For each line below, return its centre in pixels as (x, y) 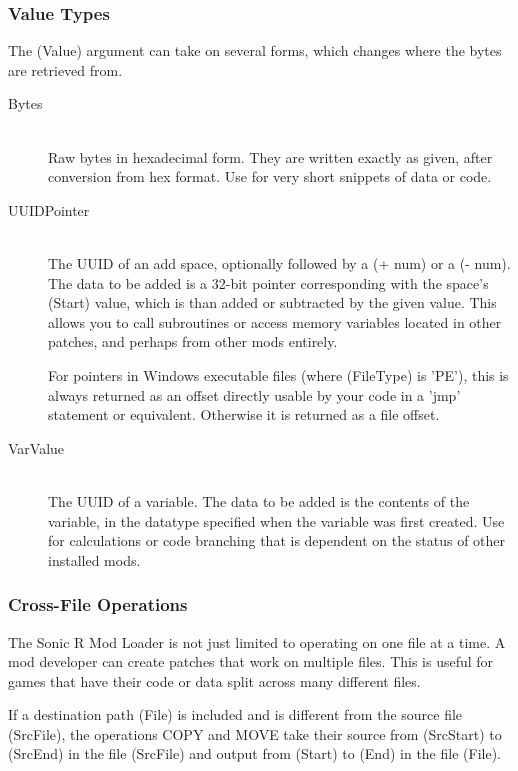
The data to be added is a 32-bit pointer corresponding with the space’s (268, 282)
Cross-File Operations (98, 604)
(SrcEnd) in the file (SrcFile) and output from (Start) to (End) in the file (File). (254, 753)
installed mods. (94, 559)
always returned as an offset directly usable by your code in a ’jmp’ (254, 394)
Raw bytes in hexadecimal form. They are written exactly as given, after (270, 156)
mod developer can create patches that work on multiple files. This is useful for (251, 661)
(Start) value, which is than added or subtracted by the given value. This (272, 302)
